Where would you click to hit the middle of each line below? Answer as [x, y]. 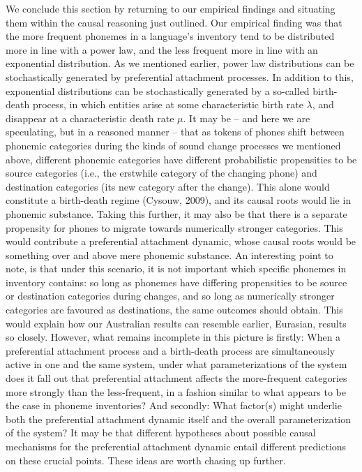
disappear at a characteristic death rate [90, 118]
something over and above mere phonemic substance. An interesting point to [169, 255]
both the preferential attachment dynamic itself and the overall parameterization [178, 419]
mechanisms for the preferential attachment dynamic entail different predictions [176, 446]
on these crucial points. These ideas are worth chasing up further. [146, 460]
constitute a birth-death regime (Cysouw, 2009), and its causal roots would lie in [179, 200]
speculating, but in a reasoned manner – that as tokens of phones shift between [175, 132]
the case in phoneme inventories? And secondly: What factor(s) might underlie [174, 405]
